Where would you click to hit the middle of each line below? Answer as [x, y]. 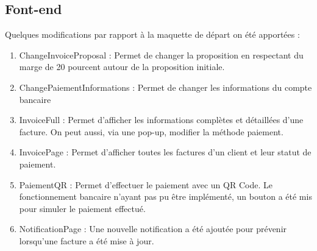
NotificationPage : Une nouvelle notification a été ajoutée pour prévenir [153, 229]
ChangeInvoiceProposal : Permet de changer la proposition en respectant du [161, 55]
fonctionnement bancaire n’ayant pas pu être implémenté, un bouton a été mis [166, 196]
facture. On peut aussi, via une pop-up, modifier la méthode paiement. [151, 131]
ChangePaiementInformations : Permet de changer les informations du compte [166, 87]
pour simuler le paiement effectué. [82, 208]
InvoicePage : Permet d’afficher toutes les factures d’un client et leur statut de [165, 152]
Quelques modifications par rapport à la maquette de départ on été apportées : [152, 34]
